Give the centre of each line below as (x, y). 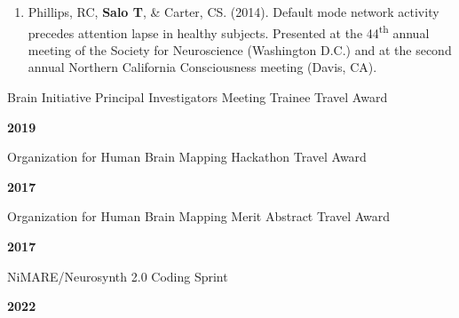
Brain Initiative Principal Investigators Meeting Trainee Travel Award (198, 97)
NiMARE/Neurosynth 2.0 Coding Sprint (118, 276)
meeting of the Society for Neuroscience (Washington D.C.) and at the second (240, 49)
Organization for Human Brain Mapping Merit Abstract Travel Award (199, 216)
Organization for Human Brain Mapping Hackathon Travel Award (187, 157)
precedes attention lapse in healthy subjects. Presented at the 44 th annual (229, 31)
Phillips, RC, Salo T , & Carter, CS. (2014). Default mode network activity (233, 12)
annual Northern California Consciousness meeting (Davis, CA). (202, 67)
